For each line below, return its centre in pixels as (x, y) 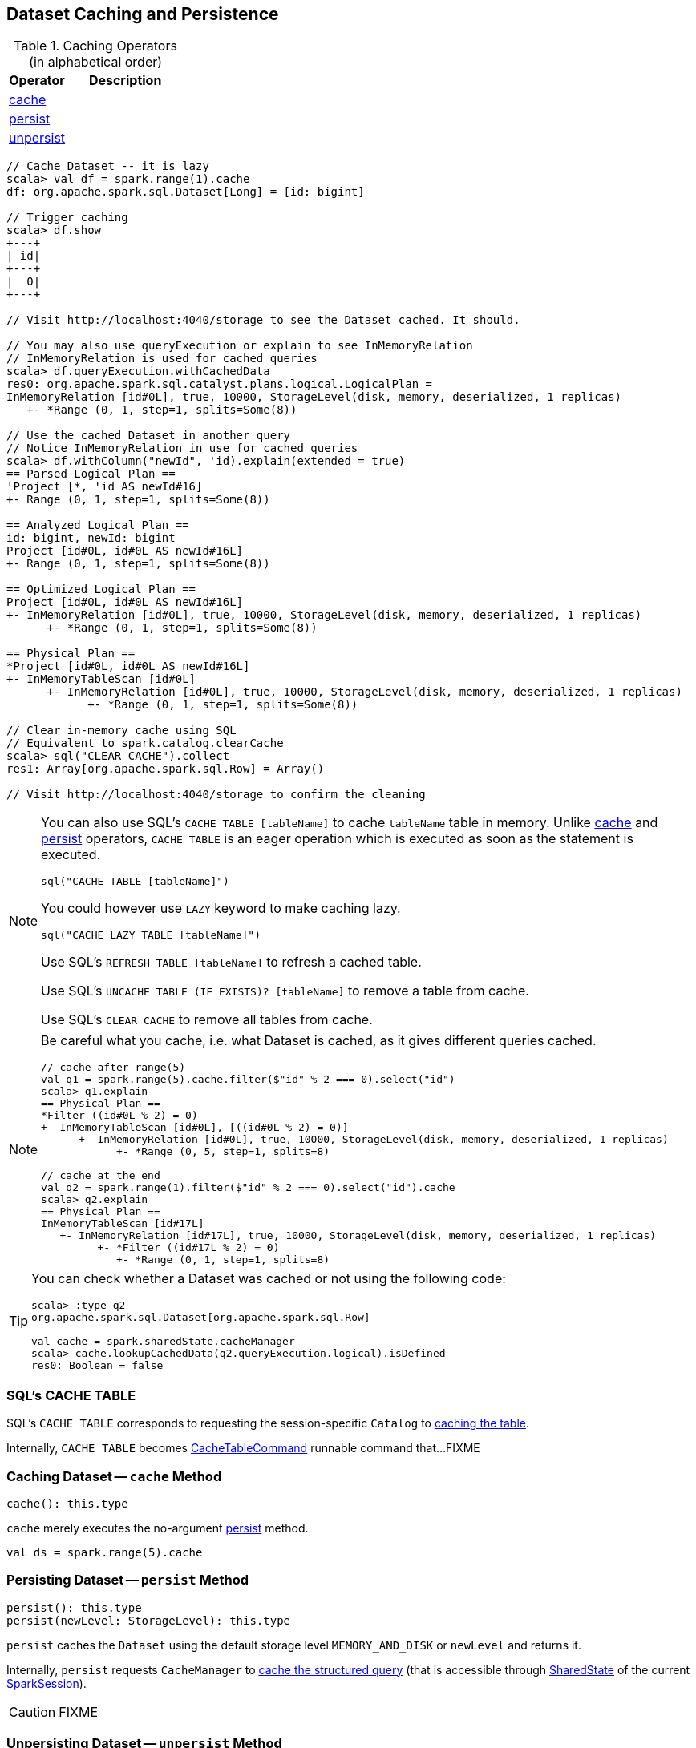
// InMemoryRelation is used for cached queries (162, 359)
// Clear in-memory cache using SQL (121, 731)
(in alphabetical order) (96, 62)
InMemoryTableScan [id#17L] (123, 1224)
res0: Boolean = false (97, 1366)
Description (125, 81)
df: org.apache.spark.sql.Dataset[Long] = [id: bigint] (186, 192)
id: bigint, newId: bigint (91, 538)
